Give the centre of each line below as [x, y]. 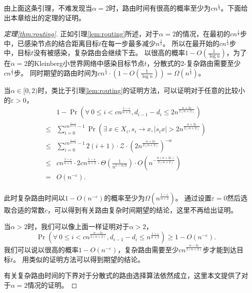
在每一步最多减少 [129, 43]
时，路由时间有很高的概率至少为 [160, 8]
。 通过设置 [193, 198]
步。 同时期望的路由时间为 [56, 72]
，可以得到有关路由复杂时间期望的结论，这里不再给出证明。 [143, 210]
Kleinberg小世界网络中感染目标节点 [89, 63]
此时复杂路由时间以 [34, 198]
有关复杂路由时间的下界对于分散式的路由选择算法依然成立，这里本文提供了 [123, 275]
